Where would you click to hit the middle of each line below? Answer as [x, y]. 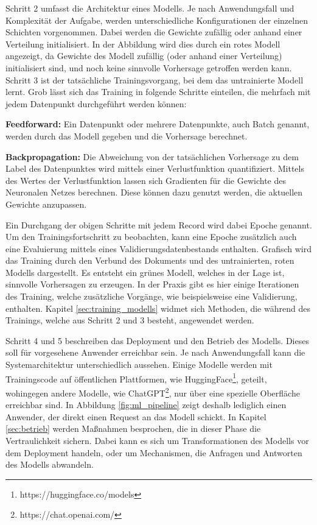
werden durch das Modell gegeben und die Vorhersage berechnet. [127, 136]
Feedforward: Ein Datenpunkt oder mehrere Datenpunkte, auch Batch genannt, [158, 124]
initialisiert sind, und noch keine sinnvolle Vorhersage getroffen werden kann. [149, 67]
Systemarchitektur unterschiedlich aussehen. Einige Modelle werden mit [139, 365]
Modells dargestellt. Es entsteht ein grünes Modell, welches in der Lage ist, [145, 272]
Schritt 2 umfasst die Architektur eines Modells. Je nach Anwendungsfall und [150, 8]
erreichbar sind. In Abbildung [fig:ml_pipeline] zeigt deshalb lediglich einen [146, 405]
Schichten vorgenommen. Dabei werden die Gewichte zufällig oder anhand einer [154, 32]
